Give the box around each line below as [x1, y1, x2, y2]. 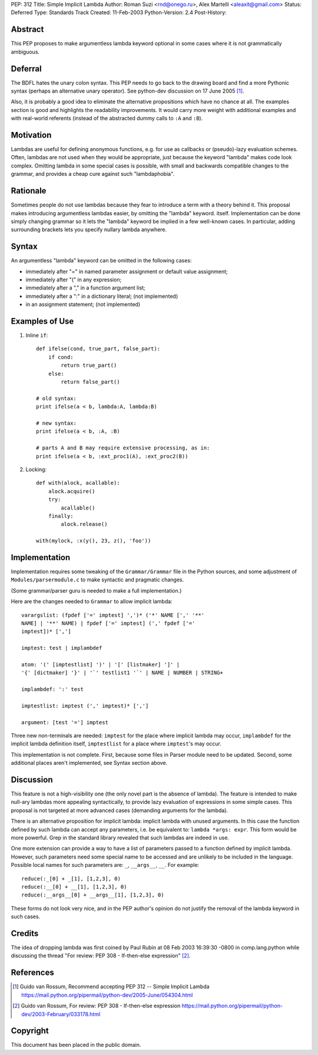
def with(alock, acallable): [36, 479, 120, 487]
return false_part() [61, 379, 120, 386]
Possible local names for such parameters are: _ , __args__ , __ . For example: [11, 862, 200, 869]
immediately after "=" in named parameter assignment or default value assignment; [25, 268, 228, 275]
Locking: [25, 466, 47, 473]
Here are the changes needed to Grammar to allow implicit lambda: [11, 598, 173, 605]
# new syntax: [36, 419, 77, 426]
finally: [48, 512, 74, 519]
